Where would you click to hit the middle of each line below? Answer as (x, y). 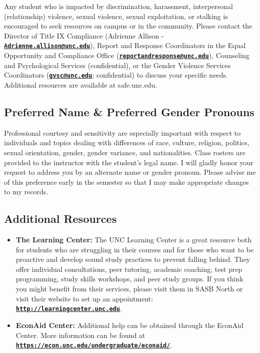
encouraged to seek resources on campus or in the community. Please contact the (128, 26)
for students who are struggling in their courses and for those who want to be (135, 249)
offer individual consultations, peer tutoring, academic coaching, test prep (129, 269)
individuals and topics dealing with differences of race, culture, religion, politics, (127, 142)
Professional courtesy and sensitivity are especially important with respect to (122, 132)
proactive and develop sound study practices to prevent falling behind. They (133, 259)
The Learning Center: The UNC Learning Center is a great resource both (134, 240)
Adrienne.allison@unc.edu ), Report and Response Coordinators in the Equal (125, 45)
